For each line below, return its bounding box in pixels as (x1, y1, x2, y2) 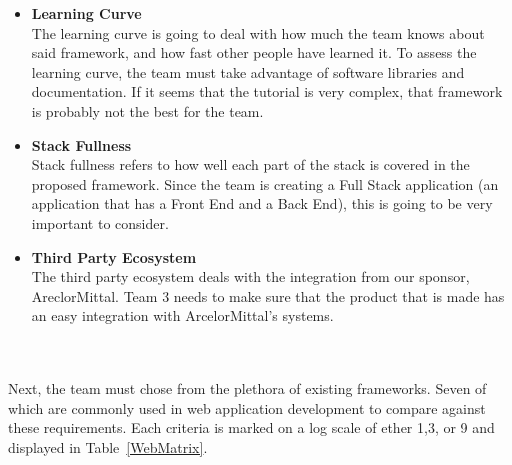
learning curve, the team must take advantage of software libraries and (31, 61, 465, 82)
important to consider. (31, 212, 169, 233)
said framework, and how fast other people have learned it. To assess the (31, 42, 477, 63)
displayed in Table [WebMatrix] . (8, 436, 208, 457)
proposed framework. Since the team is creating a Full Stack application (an (31, 173, 499, 194)
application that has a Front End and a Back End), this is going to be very (31, 193, 493, 214)
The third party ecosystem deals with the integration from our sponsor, (31, 266, 470, 287)
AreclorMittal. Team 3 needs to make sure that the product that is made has (31, 285, 505, 306)
